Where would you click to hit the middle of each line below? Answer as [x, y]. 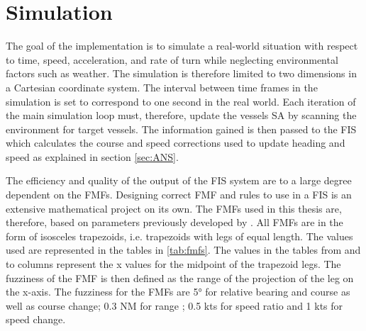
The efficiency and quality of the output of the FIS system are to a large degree [179, 180]
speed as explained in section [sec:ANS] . [92, 156]
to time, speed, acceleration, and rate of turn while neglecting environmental [172, 59]
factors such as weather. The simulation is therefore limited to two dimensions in [181, 73]
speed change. [36, 319]
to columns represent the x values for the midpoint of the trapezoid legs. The [173, 264]
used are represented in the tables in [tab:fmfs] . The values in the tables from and [183, 250]
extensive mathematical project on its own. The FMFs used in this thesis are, [174, 208]
